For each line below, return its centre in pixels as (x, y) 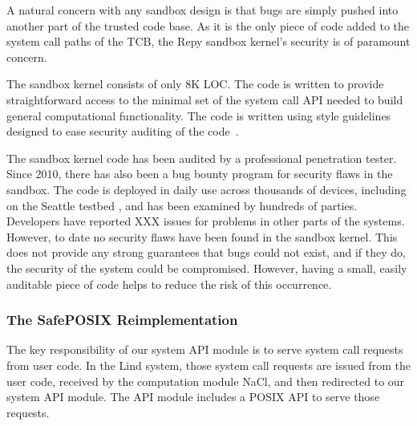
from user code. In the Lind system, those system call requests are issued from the (208, 365)
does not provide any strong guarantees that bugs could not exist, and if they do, (206, 252)
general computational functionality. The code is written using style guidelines (199, 115)
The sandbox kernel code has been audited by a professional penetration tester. (202, 158)
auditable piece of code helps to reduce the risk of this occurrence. (169, 284)
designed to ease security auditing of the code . (123, 131)
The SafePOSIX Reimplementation (122, 320)
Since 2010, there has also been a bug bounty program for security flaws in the (200, 174)
